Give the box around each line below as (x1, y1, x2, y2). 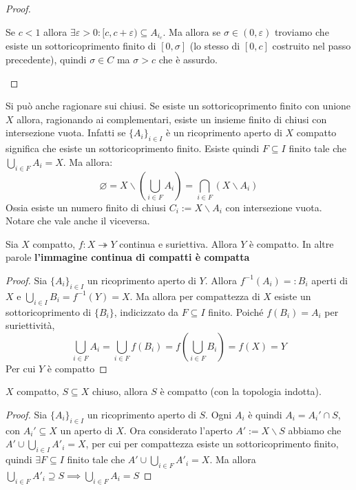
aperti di (311, 273, 348, 287)
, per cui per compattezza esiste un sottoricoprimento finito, (85, 436, 339, 451)
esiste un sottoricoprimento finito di (6, 39, 156, 53)
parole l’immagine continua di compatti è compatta (6, 250, 250, 264)
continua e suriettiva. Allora (119, 236, 238, 251)
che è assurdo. (158, 52, 218, 67)
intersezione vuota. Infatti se (6, 125, 126, 140)
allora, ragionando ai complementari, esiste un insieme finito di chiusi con (17, 111, 327, 126)
